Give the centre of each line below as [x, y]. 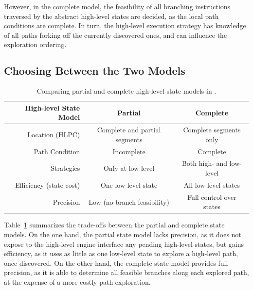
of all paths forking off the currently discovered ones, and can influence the [116, 35]
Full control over [212, 197]
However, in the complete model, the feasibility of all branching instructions [117, 6]
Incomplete [129, 151]
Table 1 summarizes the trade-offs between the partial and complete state [114, 225]
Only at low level [129, 168]
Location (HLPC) [54, 134]
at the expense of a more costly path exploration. [77, 282]
